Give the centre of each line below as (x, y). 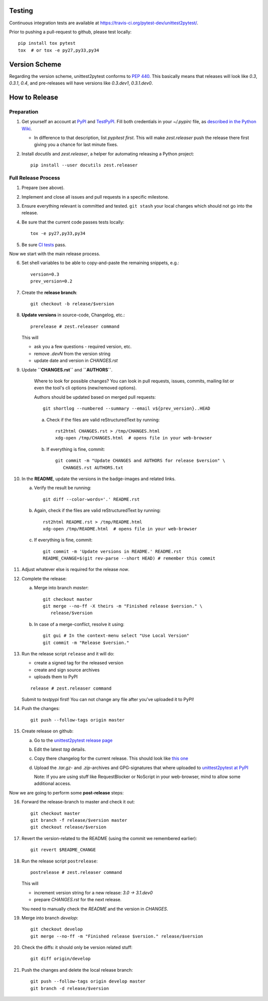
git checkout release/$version (68, 827)
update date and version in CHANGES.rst (76, 360)
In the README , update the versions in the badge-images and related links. (99, 479)
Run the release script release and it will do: (68, 653)
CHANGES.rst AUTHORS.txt (93, 467)
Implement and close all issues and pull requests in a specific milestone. (95, 197)
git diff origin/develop (61, 959)
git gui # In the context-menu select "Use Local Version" (116, 636)
